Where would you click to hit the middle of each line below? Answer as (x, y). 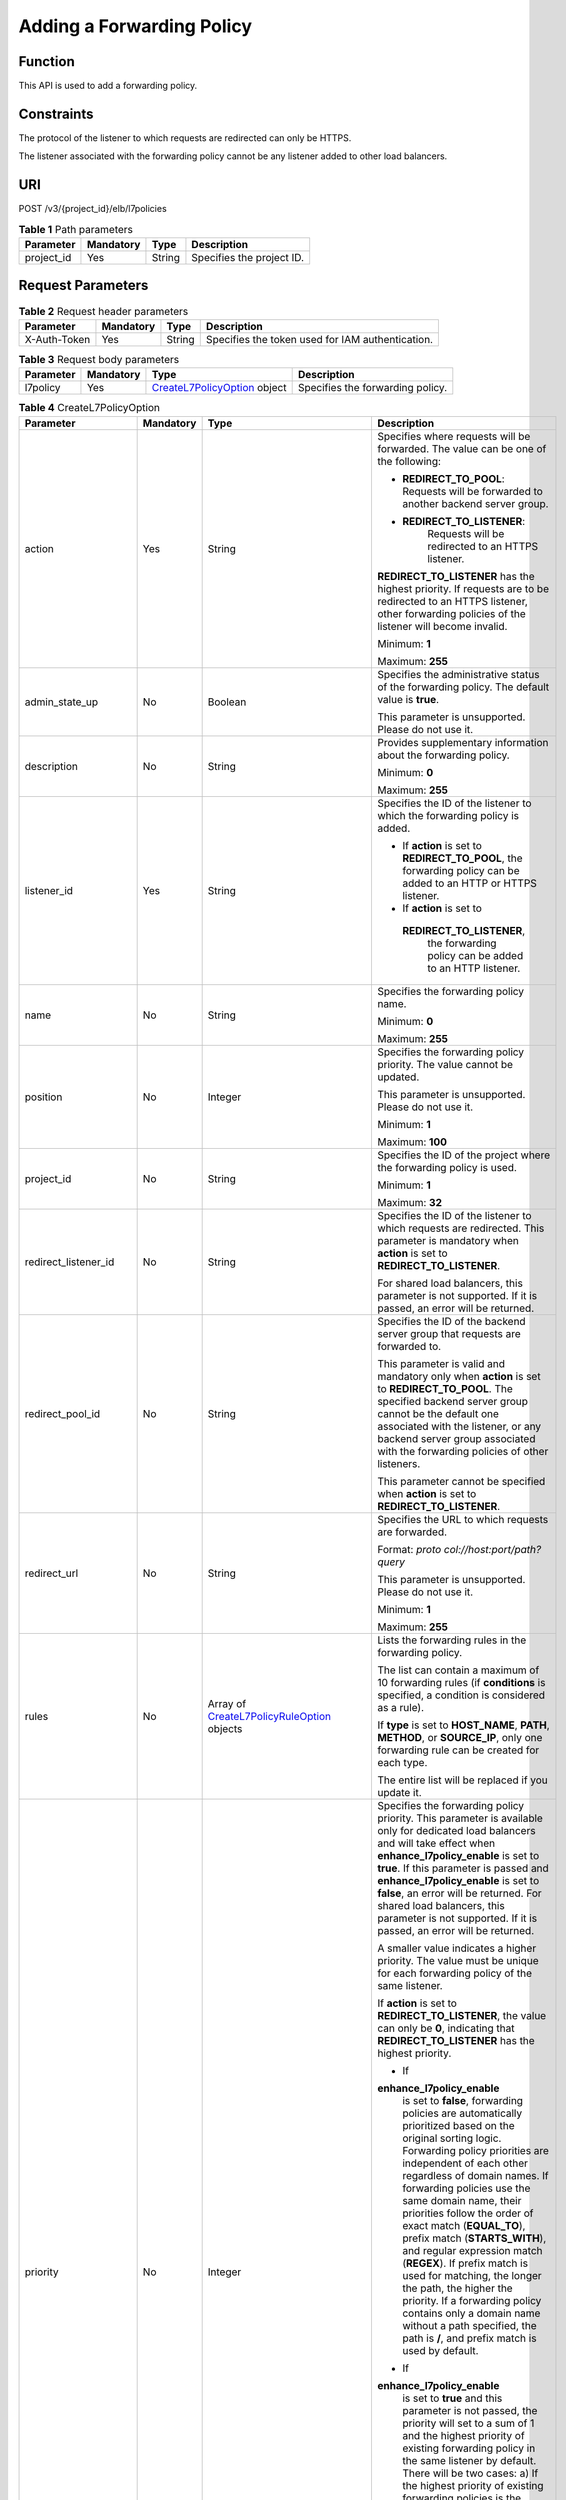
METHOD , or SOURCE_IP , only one (459, 1737)
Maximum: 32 (409, 1202)
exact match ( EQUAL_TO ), (463, 2225)
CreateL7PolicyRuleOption (269, 1716)
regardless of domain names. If (475, 2175)
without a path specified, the (469, 2325)
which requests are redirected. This (460, 1228)
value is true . (408, 699)
